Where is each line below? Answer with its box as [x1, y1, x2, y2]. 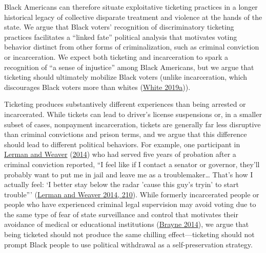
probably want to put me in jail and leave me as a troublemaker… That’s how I [4, 169, 253, 179]
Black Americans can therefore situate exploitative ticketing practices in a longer [4, 2, 258, 12]
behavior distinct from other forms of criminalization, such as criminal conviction [4, 41, 259, 52]
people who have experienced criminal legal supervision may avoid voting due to [4, 199, 256, 210]
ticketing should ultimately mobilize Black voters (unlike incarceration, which [4, 72, 248, 82]
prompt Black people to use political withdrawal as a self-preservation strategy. [4, 239, 253, 249]
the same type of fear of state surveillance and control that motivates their [4, 209, 238, 219]
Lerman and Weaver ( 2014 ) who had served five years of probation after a [4, 149, 236, 159]
